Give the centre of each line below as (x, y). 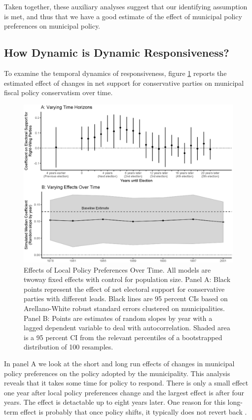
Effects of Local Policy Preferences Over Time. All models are (117, 269)
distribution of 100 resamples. (69, 347)
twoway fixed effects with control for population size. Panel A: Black (127, 279)
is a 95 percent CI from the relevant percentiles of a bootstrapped (123, 337)
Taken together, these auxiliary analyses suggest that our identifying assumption (126, 6)
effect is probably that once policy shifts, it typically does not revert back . (134, 411)
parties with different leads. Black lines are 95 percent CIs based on (126, 298)
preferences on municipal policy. (52, 26)
